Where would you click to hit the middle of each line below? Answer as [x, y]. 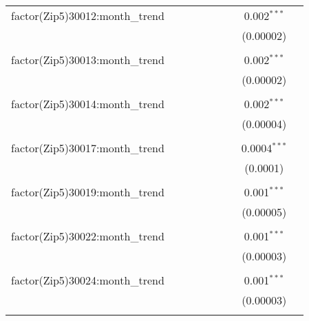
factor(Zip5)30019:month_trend [88, 192]
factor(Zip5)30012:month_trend [88, 15]
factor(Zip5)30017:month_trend [88, 148]
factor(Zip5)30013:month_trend [88, 60]
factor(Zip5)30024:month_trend [88, 280]
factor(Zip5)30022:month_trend [88, 236]
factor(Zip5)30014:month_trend [88, 104]
